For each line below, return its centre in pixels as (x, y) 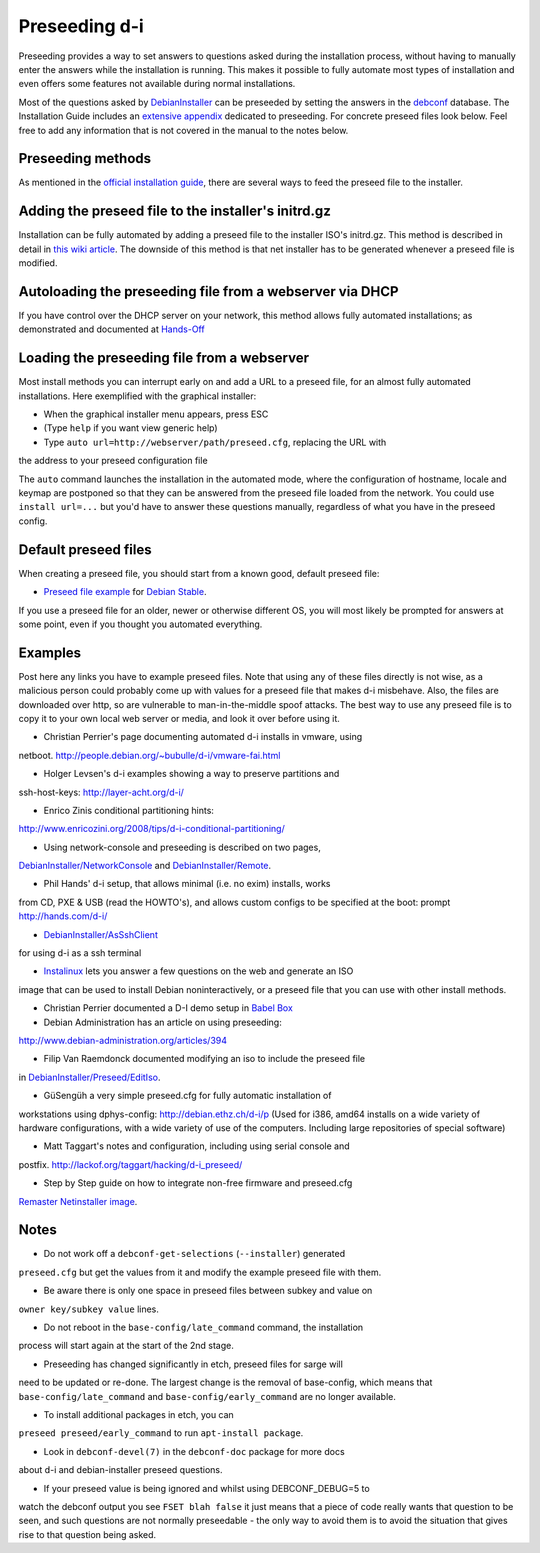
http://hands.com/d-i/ (63, 916)
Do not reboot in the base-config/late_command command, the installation (203, 1327)
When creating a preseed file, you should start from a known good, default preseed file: (199, 573)
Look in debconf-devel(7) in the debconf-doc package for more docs (194, 1451)
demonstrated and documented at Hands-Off (111, 329)
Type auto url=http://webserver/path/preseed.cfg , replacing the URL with (215, 442)
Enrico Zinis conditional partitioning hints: (129, 810)
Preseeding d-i (81, 26)
